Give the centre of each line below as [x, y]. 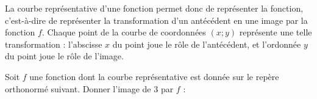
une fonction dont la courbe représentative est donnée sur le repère [154, 76]
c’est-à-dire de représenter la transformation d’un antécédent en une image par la [156, 20]
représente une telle [276, 32]
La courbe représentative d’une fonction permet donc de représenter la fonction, [154, 8]
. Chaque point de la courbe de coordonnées [124, 32]
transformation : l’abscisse [54, 44]
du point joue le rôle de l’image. [64, 56]
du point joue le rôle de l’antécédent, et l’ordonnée [207, 44]
